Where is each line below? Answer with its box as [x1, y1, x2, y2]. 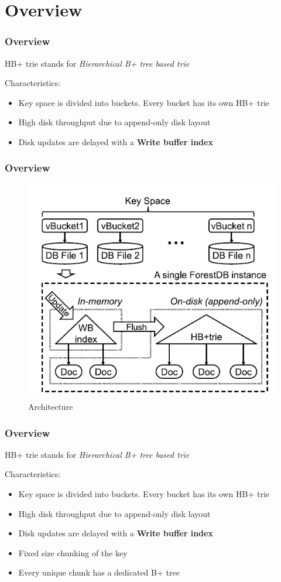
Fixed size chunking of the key [18, 546, 128, 559]
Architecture [28, 400, 73, 413]
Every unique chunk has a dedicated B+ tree [18, 566, 180, 578]
